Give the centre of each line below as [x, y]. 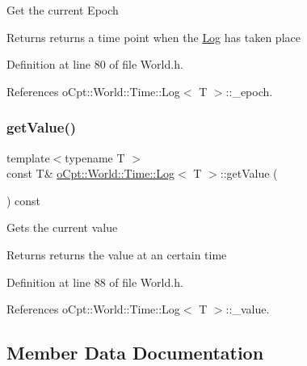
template [28, 157]
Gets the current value [62, 227]
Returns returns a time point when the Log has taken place [153, 37]
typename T [95, 157]
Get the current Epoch [63, 10]
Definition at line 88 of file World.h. [95, 282]
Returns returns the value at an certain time [117, 254]
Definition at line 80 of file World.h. [95, 64]
